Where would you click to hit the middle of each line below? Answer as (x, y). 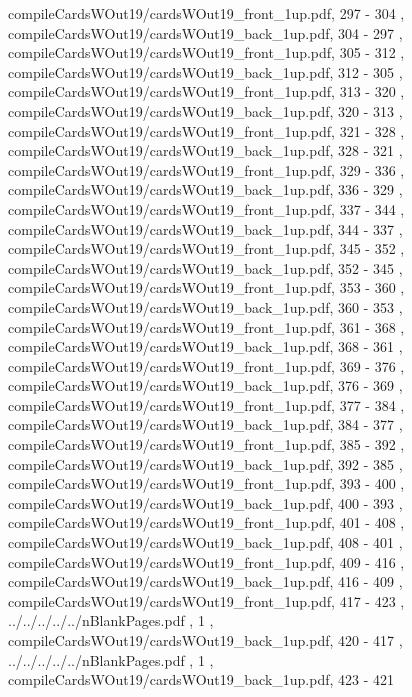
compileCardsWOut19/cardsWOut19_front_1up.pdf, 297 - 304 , (206, 13)
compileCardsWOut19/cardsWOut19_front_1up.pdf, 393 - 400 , (206, 483)
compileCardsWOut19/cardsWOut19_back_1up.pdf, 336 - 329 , (205, 189)
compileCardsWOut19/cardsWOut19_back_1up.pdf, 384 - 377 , (205, 424)
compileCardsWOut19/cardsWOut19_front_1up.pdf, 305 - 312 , (206, 52)
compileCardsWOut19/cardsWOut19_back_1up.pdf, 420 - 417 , (205, 640)
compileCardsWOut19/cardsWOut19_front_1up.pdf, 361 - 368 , (206, 326)
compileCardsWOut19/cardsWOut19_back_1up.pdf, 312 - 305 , (205, 71)
